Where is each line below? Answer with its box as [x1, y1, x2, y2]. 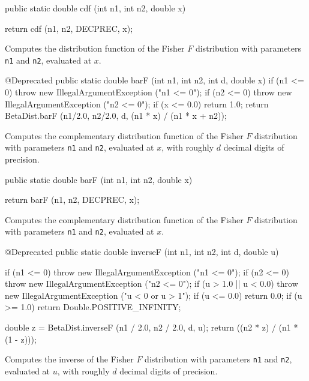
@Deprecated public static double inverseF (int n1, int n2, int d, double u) [5, 245, 279, 258]
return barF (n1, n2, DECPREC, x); [5, 193, 140, 206]
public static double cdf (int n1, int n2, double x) [5, 2, 186, 14]
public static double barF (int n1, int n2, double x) [5, 173, 193, 185]
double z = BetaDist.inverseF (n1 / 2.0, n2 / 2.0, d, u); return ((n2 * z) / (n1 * [5, 321, 298, 334]
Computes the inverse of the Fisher [5, 353, 134, 365]
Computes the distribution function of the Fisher [5, 42, 185, 55]
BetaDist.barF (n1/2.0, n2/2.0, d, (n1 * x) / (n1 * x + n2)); [5, 109, 227, 122]
